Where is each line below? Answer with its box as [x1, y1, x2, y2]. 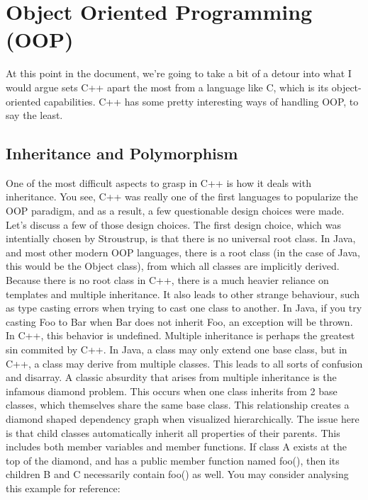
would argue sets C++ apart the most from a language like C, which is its [6, 79, 329, 94]
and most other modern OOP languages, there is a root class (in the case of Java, [6, 244, 360, 259]
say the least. [6, 108, 63, 123]
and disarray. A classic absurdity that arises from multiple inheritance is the [6, 370, 337, 385]
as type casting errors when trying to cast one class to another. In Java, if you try [6, 300, 362, 315]
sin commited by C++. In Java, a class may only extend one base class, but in [6, 342, 347, 357]
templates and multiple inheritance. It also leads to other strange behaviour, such [6, 286, 360, 301]
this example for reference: [6, 480, 121, 495]
